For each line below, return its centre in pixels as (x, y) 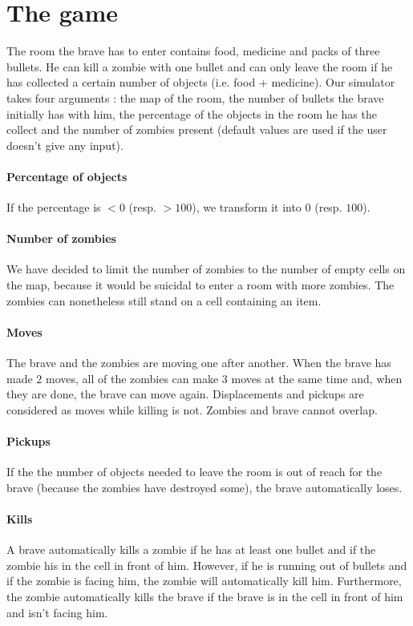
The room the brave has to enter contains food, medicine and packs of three (193, 51)
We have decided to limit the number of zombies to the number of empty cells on (206, 269)
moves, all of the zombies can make (132, 378)
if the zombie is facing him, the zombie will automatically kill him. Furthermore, (204, 581)
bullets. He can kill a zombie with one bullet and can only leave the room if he (200, 66)
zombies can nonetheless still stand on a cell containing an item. (164, 300)
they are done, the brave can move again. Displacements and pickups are (185, 394)
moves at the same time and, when (317, 378)
